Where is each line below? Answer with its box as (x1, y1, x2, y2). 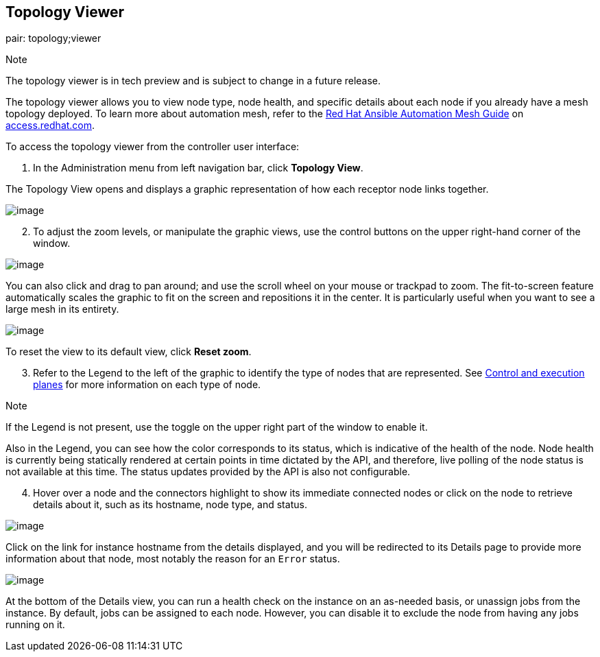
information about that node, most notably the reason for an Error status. (5, 553, 340, 565)
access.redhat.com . (5, 119, 95, 132)
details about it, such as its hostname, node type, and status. (33, 499, 307, 511)
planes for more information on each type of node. (33, 379, 261, 391)
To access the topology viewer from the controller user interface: (5, 141, 300, 153)
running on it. (5, 619, 65, 631)
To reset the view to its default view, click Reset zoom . (5, 346, 252, 358)
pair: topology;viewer (5, 32, 101, 45)
